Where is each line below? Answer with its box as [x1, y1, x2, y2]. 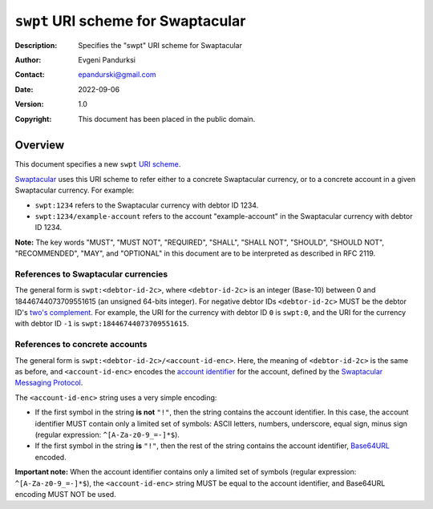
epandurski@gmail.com [78, 70, 156, 79]
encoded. [34, 452, 67, 462]
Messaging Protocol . [14, 378, 83, 388]
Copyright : [14, 114, 52, 123]
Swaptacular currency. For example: [14, 185, 135, 196]
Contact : [14, 70, 46, 79]
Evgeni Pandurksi [78, 55, 136, 64]
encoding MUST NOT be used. [14, 489, 116, 499]
